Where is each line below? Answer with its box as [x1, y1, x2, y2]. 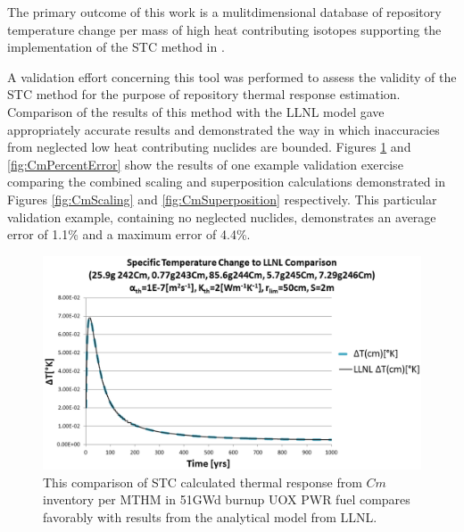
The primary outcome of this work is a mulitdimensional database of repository [7, 3, 442, 21]
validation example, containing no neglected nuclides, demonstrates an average [7, 207, 436, 226]
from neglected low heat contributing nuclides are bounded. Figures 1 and [7, 137, 411, 156]
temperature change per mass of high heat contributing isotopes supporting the [7, 20, 442, 38]
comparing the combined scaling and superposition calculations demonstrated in [7, 172, 445, 191]
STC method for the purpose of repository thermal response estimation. [7, 85, 401, 104]
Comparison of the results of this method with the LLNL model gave [7, 102, 385, 121]
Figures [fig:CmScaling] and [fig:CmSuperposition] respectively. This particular [7, 189, 437, 208]
